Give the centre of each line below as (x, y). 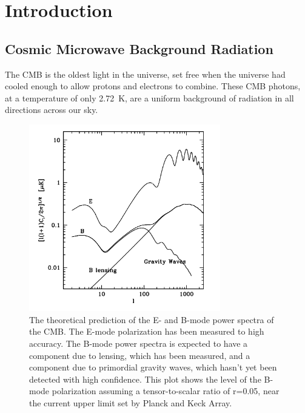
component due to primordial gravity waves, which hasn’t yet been (153, 367)
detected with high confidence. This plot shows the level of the (145, 379)
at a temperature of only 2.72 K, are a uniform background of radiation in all (149, 97)
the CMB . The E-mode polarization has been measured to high (147, 331)
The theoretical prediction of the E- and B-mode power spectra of (152, 319)
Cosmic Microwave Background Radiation (139, 48)
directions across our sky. (52, 110)
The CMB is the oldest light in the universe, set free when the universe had (145, 74)
